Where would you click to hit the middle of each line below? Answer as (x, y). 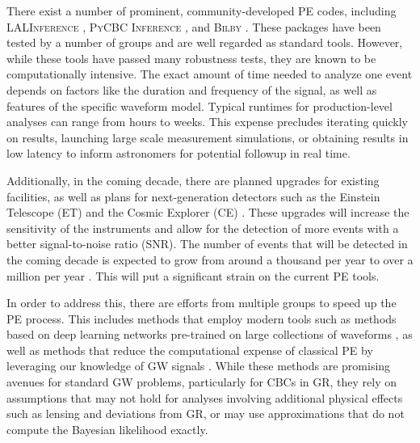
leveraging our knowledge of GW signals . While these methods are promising (199, 366)
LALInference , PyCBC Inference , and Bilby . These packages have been (194, 26)
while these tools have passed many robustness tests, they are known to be (191, 58)
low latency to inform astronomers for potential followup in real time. (178, 153)
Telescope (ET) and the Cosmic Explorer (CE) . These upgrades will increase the (208, 212)
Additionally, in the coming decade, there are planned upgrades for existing (193, 180)
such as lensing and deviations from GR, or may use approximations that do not (206, 413)
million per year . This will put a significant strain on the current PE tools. (193, 275)
